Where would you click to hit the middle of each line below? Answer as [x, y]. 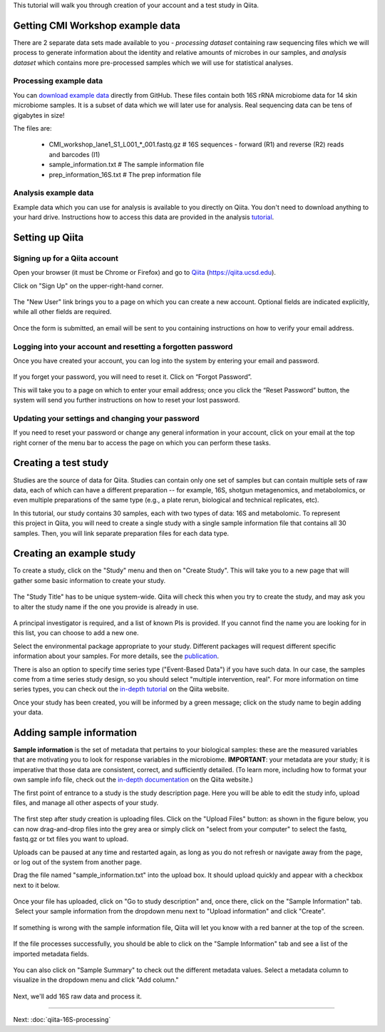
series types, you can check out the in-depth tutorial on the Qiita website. [121, 689]
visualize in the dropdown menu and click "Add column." [96, 980]
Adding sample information [75, 733]
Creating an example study [75, 553]
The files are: [32, 128]
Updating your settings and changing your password [106, 418]
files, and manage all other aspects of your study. [86, 802]
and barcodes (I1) [75, 154]
